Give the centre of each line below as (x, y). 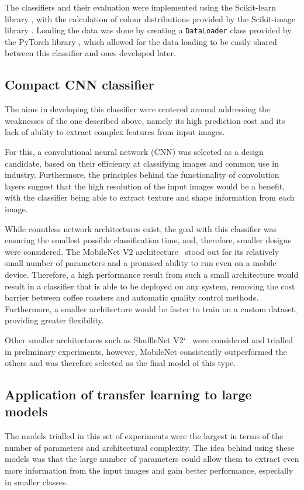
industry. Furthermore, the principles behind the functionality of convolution (142, 175)
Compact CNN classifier (80, 84)
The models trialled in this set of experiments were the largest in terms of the (144, 436)
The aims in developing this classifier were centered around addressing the (138, 109)
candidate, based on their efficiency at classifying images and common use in (142, 163)
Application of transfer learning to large (128, 394)
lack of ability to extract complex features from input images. (115, 132)
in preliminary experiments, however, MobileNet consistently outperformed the (146, 351)
